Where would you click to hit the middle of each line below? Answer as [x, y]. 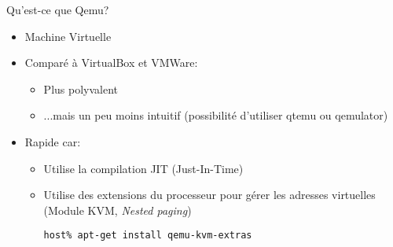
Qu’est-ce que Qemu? [58, 9]
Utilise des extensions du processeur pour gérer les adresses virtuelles [209, 195]
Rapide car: [53, 141]
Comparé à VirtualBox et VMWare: [111, 63]
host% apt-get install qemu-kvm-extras [148, 236]
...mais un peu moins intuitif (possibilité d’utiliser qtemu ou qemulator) [216, 115]
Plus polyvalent [81, 88]
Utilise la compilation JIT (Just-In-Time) [143, 168]
